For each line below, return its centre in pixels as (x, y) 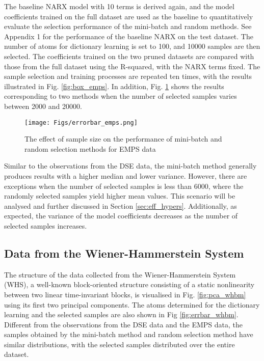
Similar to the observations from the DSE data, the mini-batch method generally (130, 166)
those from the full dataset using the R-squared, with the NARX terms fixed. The (132, 66)
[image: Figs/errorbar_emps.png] (81, 122)
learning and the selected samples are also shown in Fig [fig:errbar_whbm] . (121, 314)
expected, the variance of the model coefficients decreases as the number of (121, 216)
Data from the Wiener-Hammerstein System (124, 253)
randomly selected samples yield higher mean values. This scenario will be (120, 196)
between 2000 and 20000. (43, 106)
